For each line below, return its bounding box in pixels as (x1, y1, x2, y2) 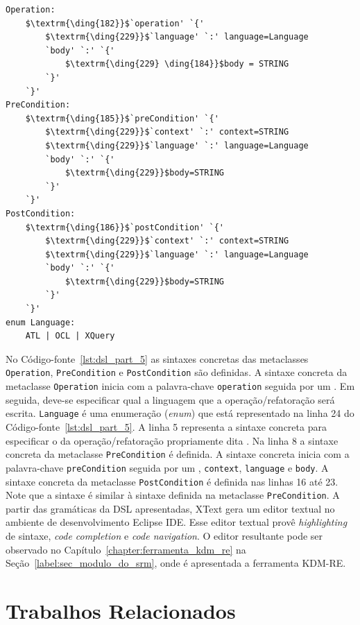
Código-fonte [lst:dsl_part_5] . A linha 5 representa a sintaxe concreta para (6, 420, 327, 434)
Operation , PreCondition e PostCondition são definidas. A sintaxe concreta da (6, 365, 348, 379)
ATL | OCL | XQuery (25, 331, 115, 341)
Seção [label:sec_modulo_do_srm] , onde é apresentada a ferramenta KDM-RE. (6, 556, 346, 570)
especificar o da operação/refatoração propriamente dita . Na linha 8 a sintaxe (6, 433, 338, 447)
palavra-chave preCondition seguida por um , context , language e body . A (6, 460, 329, 474)
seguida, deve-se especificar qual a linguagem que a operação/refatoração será (6, 392, 335, 406)
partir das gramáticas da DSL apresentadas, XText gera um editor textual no (6, 501, 335, 515)
